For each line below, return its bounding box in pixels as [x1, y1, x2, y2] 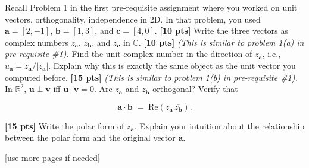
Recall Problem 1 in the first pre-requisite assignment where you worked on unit [5, 1, 298, 13]
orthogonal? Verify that [152, 83, 238, 95]
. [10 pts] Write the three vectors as [154, 24, 288, 37]
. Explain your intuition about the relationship [134, 119, 305, 132]
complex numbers [5, 36, 68, 48]
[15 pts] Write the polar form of [5, 119, 124, 132]
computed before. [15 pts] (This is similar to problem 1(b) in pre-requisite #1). [5, 71, 298, 83]
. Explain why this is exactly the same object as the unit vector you [48, 59, 296, 71]
